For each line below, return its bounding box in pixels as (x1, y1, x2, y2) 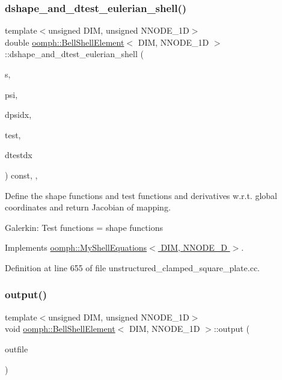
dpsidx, (5, 108, 32, 121)
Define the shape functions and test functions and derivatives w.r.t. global (5, 189, 277, 201)
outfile (5, 342, 28, 355)
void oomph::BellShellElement (5, 322, 115, 335)
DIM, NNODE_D (161, 241, 227, 254)
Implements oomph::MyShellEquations (5, 241, 147, 254)
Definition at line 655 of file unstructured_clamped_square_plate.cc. (5, 261, 260, 274)
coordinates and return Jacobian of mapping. (5, 201, 171, 213)
